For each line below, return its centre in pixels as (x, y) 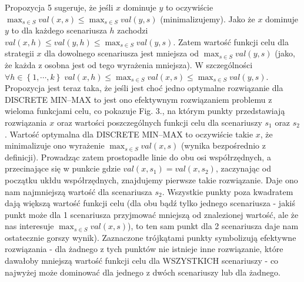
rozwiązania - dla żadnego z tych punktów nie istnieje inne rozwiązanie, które (144, 249)
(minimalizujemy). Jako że (208, 19)
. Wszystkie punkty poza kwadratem (228, 191)
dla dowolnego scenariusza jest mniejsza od (122, 53)
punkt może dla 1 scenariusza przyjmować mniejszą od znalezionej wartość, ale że (152, 214)
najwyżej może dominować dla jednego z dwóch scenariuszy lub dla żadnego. (143, 272)
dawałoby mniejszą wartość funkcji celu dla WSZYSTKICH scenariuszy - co (142, 261)
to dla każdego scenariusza (59, 30)
